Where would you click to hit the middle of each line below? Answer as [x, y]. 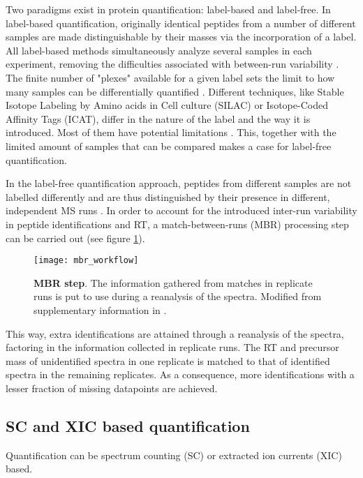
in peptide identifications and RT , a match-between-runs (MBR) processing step [177, 224]
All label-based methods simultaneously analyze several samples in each [159, 50]
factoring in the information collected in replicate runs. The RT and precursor [172, 347]
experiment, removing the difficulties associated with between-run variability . [172, 64]
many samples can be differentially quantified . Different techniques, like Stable [175, 91]
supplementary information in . [100, 309]
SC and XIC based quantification [128, 425]
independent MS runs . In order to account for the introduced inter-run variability [181, 210]
